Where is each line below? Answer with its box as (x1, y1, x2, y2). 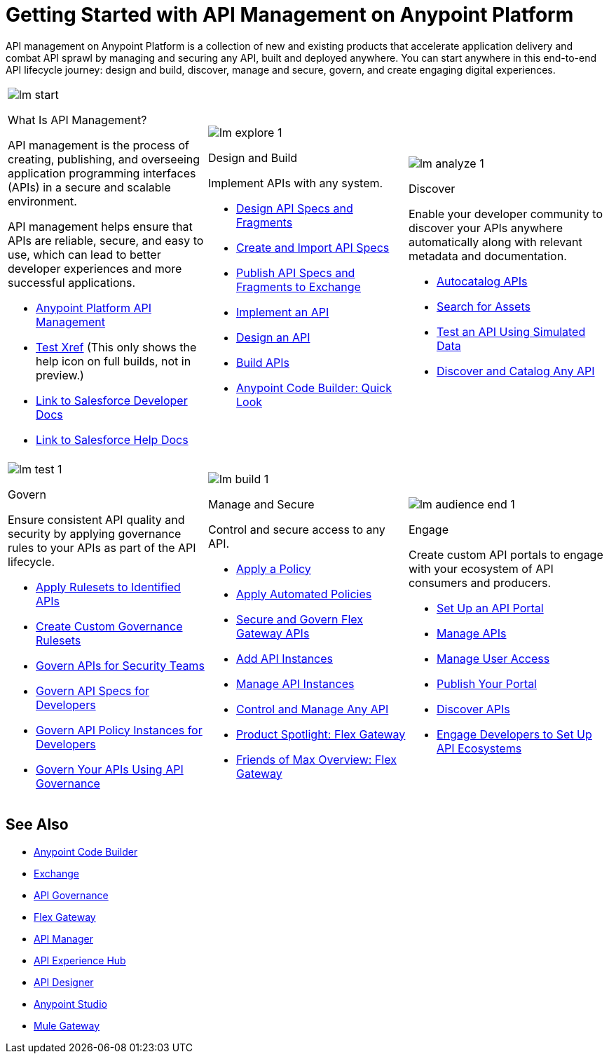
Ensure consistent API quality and (8, 512, 185, 527)
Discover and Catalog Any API (436, 363, 595, 378)
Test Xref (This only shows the (36, 339, 197, 354)
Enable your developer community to (408, 206, 603, 221)
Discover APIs (436, 701, 510, 716)
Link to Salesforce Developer (36, 393, 188, 407)
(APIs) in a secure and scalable (8, 180, 171, 194)
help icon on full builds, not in (36, 353, 191, 368)
